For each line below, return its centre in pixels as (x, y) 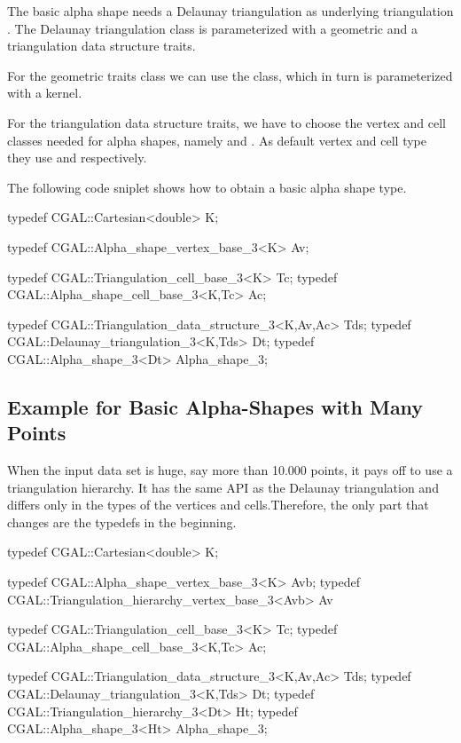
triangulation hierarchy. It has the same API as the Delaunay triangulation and (223, 487)
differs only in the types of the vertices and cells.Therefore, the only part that (218, 505)
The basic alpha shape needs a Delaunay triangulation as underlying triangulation (230, 11)
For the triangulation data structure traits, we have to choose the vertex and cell (227, 122)
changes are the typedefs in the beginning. (122, 522)
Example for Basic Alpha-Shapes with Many (215, 406)
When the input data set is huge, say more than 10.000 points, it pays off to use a (230, 470)
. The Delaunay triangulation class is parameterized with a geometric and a (212, 28)
